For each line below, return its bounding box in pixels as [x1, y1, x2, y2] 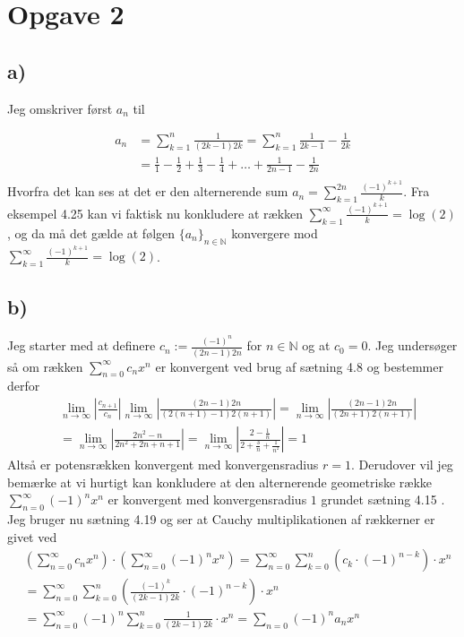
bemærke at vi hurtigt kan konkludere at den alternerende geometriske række [7, 472, 433, 491]
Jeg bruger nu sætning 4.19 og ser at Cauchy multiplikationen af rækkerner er [7, 510, 435, 529]
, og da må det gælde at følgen [7, 223, 176, 242]
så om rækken [7, 357, 83, 375]
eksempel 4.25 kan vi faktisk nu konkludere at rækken [7, 203, 304, 222]
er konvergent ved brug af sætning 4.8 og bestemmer [155, 357, 443, 375]
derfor [7, 376, 40, 395]
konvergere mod [231, 223, 318, 242]
